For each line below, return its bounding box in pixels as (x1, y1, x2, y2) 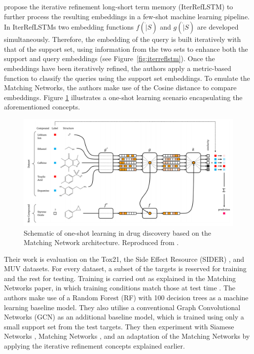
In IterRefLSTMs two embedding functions (4, 22, 134, 32)
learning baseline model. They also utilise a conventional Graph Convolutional (4, 302, 241, 312)
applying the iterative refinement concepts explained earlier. (4, 341, 185, 351)
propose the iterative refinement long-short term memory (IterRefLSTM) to (4, 1, 233, 11)
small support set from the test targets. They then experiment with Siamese (4, 321, 234, 331)
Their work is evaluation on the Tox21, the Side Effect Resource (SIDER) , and (4, 253, 244, 264)
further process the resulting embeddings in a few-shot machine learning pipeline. (4, 11, 250, 21)
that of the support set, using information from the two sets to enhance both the (4, 43, 248, 54)
